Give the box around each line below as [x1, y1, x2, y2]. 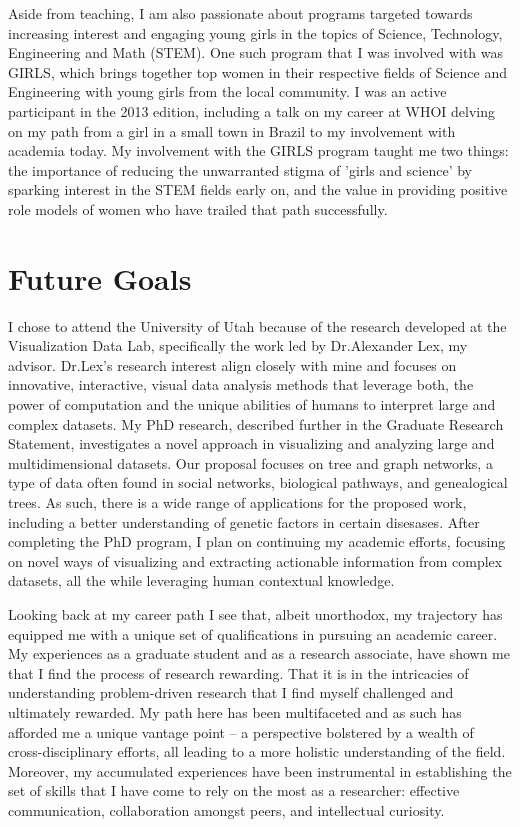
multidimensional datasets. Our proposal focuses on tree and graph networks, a [8, 452, 493, 473]
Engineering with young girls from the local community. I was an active [8, 81, 447, 102]
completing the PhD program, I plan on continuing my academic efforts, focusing [8, 531, 506, 552]
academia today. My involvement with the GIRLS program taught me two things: [8, 140, 509, 161]
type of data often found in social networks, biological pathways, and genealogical [8, 472, 508, 493]
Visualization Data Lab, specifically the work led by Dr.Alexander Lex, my [8, 335, 468, 356]
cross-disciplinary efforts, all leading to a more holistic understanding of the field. [8, 741, 506, 762]
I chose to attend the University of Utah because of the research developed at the [8, 315, 507, 336]
